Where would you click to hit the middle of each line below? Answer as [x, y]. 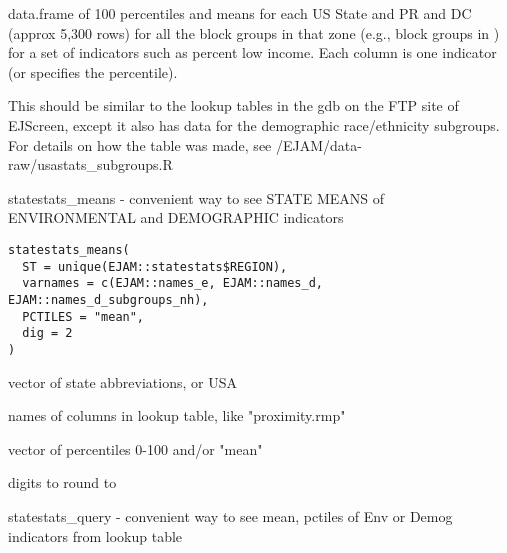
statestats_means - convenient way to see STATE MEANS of [196, 197]
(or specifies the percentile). [93, 71]
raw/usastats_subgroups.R [90, 164]
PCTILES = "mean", [83, 316]
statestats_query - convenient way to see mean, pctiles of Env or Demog [230, 515]
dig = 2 [47, 333]
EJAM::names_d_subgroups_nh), [108, 299]
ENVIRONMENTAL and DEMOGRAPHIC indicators [176, 217]
